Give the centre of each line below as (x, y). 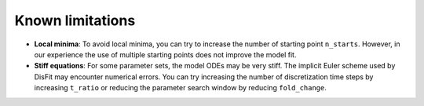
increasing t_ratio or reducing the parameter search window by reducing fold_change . (181, 88)
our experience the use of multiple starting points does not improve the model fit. (165, 54)
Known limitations (75, 20)
